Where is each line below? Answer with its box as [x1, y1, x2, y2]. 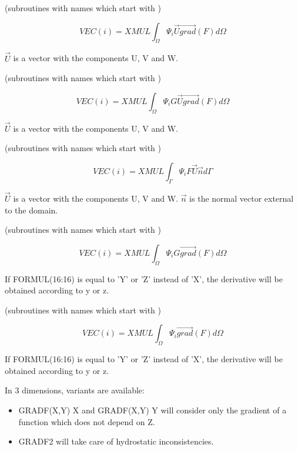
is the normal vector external [189, 192, 294, 205]
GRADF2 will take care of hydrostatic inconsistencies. [18, 435, 214, 447]
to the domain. [5, 203, 58, 216]
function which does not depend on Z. [18, 415, 155, 427]
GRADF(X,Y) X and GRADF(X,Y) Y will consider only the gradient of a [18, 403, 287, 416]
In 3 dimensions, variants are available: [5, 384, 145, 396]
